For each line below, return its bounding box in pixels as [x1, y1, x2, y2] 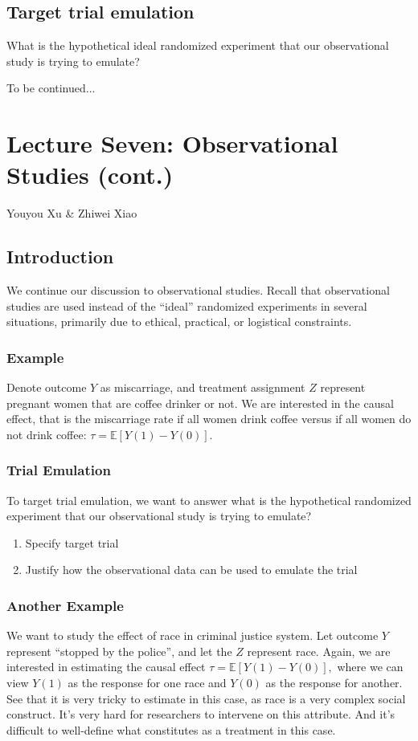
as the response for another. [265, 674, 403, 691]
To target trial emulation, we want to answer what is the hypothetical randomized [6, 491, 412, 508]
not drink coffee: [6, 425, 87, 442]
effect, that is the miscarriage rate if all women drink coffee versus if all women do [6, 410, 412, 427]
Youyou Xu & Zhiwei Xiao [6, 205, 137, 222]
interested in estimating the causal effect [6, 658, 206, 675]
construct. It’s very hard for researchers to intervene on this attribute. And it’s [6, 706, 395, 723]
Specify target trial [25, 534, 119, 551]
